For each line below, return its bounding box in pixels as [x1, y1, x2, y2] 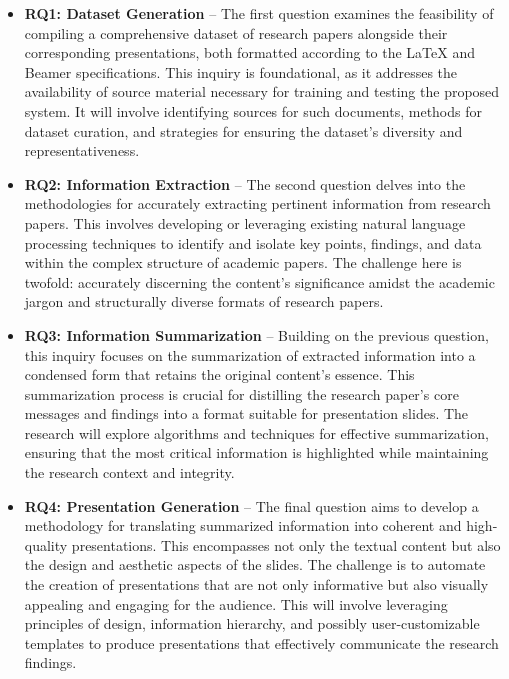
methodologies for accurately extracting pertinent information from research [24, 193, 491, 214]
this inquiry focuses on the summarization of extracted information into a [24, 344, 476, 365]
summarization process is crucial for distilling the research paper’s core [24, 383, 459, 404]
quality [24, 534, 68, 555]
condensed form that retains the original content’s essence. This [24, 364, 415, 385]
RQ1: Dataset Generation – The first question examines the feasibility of [24, 3, 494, 23]
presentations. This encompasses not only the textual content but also [71, 534, 501, 555]
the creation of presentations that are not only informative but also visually [24, 574, 489, 595]
